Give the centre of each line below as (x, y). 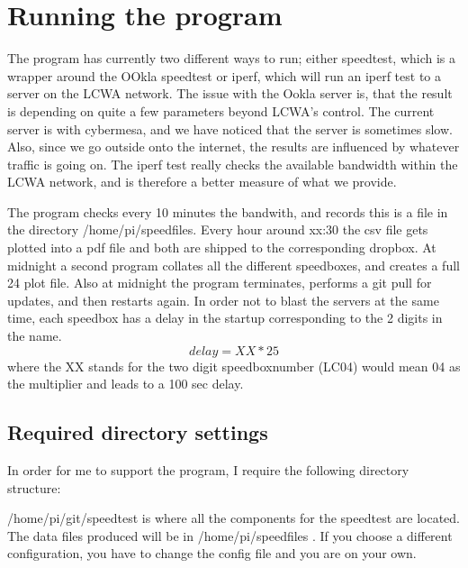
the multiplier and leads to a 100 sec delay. (126, 384)
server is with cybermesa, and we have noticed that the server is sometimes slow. (230, 128)
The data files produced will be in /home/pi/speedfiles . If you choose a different (230, 535)
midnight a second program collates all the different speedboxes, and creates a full (234, 265)
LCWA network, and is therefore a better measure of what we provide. (202, 182)
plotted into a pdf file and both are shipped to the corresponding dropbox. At (222, 247)
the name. (35, 336)
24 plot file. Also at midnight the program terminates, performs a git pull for (220, 283)
